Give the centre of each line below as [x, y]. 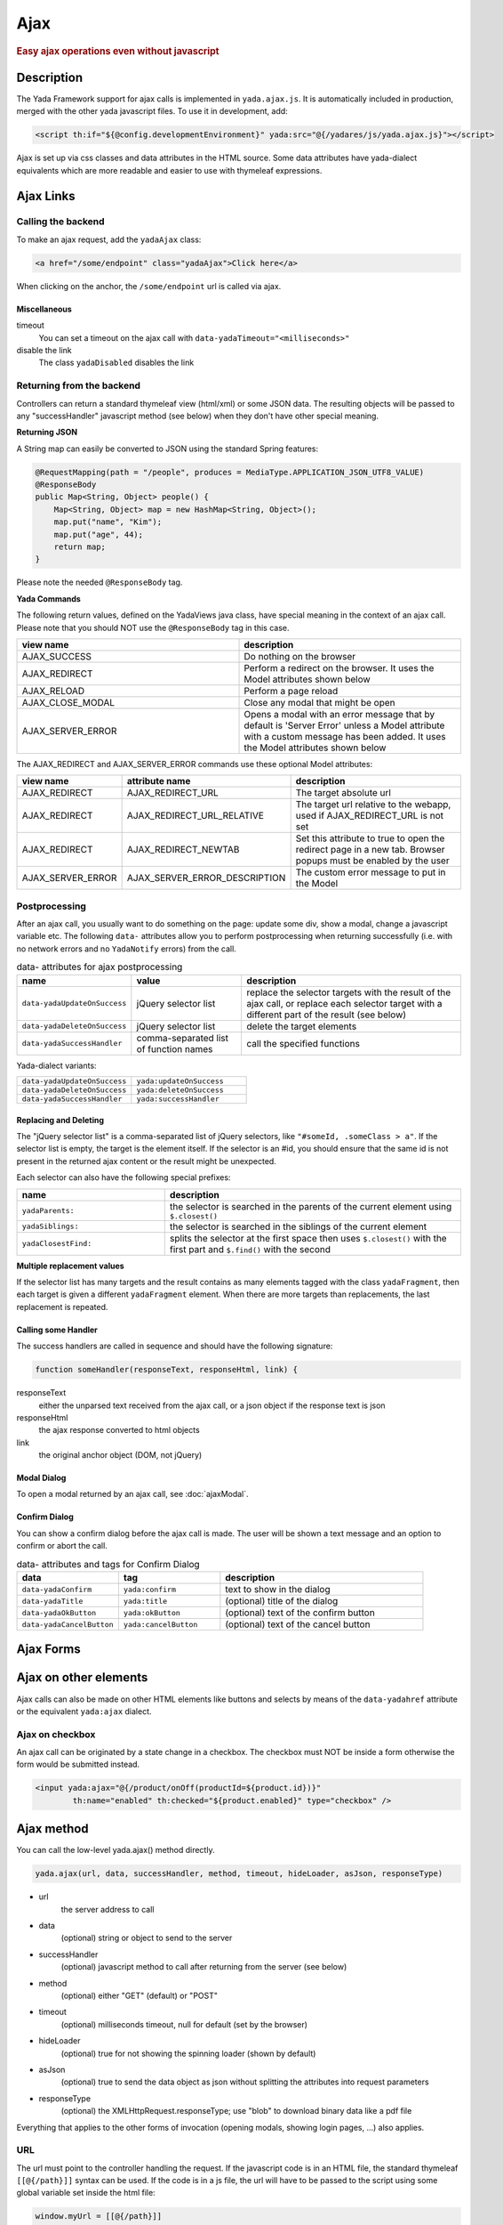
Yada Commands [49, 599]
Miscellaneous [44, 309]
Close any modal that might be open [319, 702]
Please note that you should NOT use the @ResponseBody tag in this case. [153, 627]
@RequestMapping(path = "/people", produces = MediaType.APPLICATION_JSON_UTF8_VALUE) [230, 472]
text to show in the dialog [278, 1590]
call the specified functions [303, 1043]
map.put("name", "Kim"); [108, 522]
